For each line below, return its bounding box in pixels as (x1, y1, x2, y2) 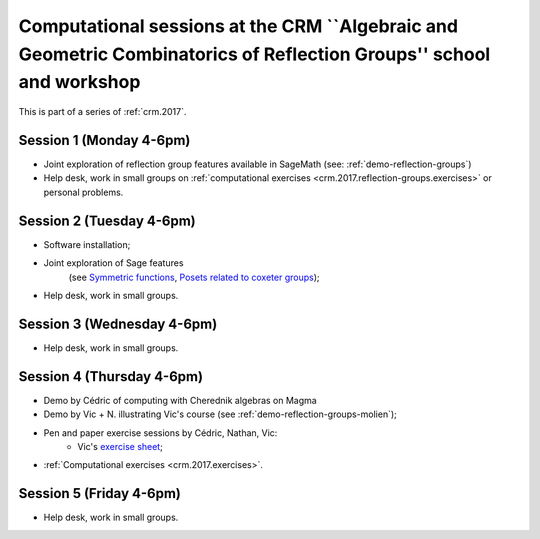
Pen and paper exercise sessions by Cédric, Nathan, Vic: (43, 426, 278, 439)
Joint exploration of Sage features (43, 257, 184, 269)
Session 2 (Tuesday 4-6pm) (18, 212, 196, 229)
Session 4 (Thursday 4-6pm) (18, 368, 204, 385)
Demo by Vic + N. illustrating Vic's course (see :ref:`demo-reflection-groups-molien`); (43, 408, 397, 420)
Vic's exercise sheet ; (77, 440, 164, 452)
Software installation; (43, 238, 131, 250)
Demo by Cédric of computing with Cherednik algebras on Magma (43, 394, 317, 406)
